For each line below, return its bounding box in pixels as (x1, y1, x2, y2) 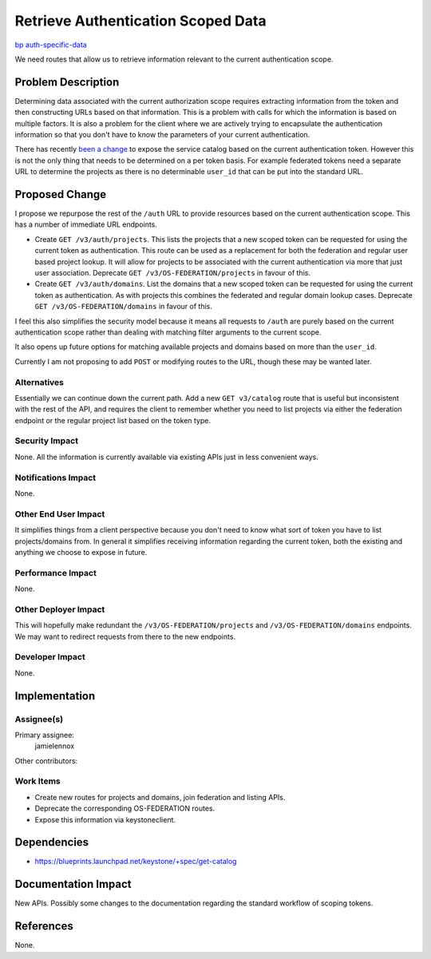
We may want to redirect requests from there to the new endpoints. (14, 632, 235, 641)
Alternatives (14, 376, 64, 387)
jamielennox (34, 741, 75, 751)
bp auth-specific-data (14, 40, 87, 50)
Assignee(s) (14, 713, 64, 724)
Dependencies (14, 835, 89, 850)
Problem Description (14, 75, 120, 89)
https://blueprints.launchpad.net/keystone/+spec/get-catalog (34, 857, 237, 866)
